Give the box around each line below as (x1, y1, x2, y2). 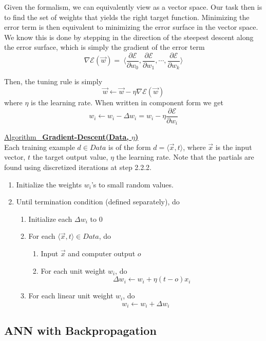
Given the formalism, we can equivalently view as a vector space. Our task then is (4, 2, 262, 12)
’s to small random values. (91, 179, 174, 190)
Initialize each (28, 213, 72, 224)
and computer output (68, 248, 136, 258)
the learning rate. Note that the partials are (116, 151, 254, 162)
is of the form (108, 141, 151, 152)
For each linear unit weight (28, 290, 113, 301)
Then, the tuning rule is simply (4, 76, 103, 87)
